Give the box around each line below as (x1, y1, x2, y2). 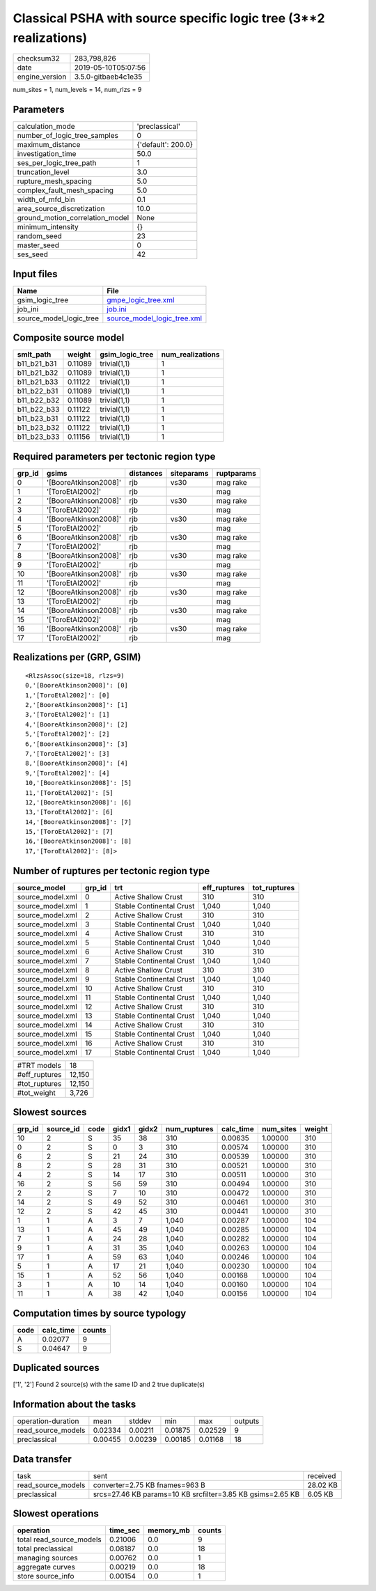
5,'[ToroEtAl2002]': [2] (25, 730, 110, 738)
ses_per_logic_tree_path (17, 158, 97, 168)
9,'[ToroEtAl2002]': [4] (25, 769, 110, 777)
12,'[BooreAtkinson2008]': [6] (25, 798, 132, 806)
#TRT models (17, 1060, 62, 1070)
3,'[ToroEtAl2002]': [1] (25, 711, 110, 719)
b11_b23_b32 (17, 423, 60, 433)
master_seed (17, 240, 59, 250)
